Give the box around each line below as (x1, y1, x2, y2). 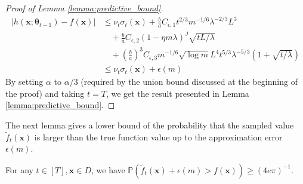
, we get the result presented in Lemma (106, 87, 249, 99)
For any (5, 163, 33, 176)
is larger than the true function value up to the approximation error (34, 130, 283, 143)
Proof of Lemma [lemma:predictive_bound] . (5, 2, 163, 14)
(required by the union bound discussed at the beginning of (81, 75, 298, 88)
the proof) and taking (5, 87, 85, 99)
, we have (91, 163, 125, 176)
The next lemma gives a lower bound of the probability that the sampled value (5, 118, 294, 131)
